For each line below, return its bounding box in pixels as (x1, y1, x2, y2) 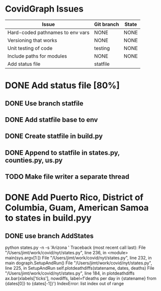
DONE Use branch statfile (5, 99, 84, 107)
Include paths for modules (7, 52, 67, 59)
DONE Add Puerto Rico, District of (5, 192, 144, 203)
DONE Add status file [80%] (5, 80, 120, 91)
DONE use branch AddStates (5, 231, 94, 240)
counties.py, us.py (5, 156, 63, 164)
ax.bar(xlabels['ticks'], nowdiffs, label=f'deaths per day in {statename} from (5, 276, 157, 281)
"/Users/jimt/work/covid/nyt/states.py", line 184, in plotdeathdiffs (5, 270, 135, 276)
